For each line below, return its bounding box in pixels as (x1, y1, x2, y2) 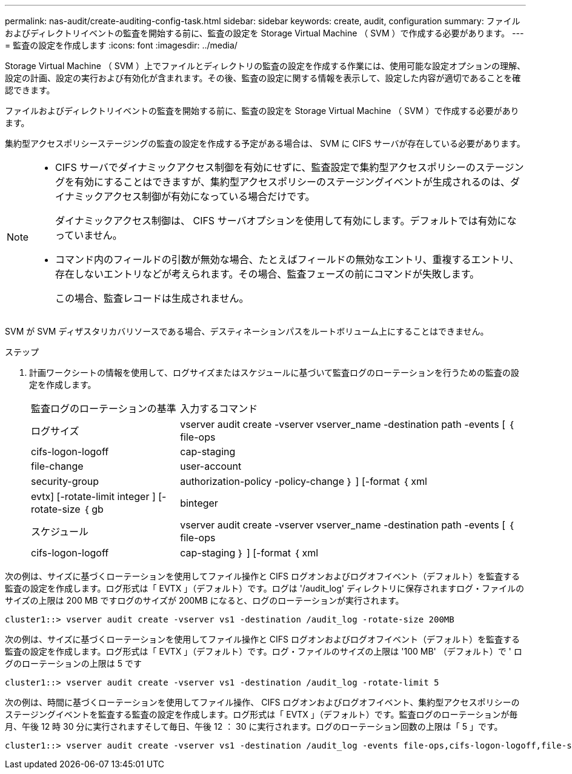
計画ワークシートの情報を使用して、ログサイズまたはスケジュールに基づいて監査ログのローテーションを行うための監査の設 (29, 367, 519, 378)
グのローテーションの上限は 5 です (5, 658, 142, 669)
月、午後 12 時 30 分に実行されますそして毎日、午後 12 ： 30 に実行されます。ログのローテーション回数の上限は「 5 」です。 (5, 721, 503, 732)
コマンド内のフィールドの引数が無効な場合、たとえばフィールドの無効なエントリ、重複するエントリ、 (55, 253, 519, 265)
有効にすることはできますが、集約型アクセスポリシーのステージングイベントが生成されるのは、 (75, 176, 510, 188)
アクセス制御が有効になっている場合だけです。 (103, 190, 315, 202)
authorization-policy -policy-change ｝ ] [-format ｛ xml (180, 475, 427, 487)
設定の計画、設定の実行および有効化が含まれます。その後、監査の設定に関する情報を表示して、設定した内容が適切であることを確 (5, 73, 521, 83)
